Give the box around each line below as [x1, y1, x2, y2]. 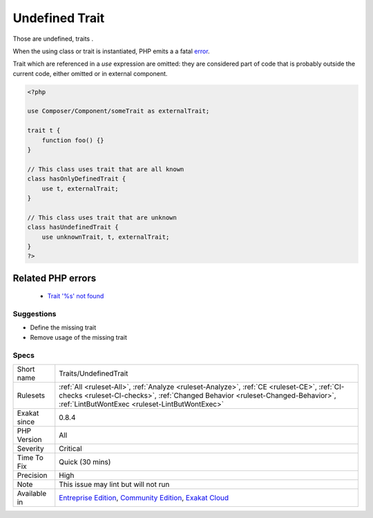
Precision [17, 470, 48, 480]
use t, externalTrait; [41, 184, 119, 193]
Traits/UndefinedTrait [59, 369, 128, 378]
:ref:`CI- [318, 382, 345, 392]
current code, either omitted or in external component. [12, 69, 168, 77]
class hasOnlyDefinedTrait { [27, 175, 126, 183]
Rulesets [17, 391, 45, 401]
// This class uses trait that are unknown [27, 213, 178, 221]
